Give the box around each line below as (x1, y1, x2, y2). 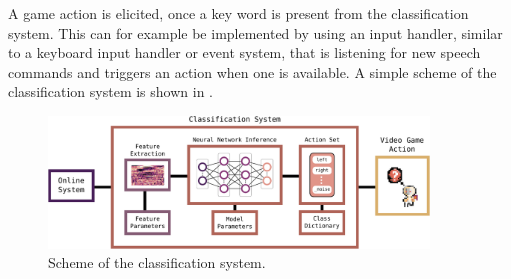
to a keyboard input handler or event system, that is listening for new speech (8, 42, 481, 63)
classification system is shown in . (8, 81, 213, 102)
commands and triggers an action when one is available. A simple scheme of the (8, 61, 497, 82)
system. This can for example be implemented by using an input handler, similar (8, 22, 503, 43)
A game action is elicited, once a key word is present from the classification (8, 3, 469, 23)
